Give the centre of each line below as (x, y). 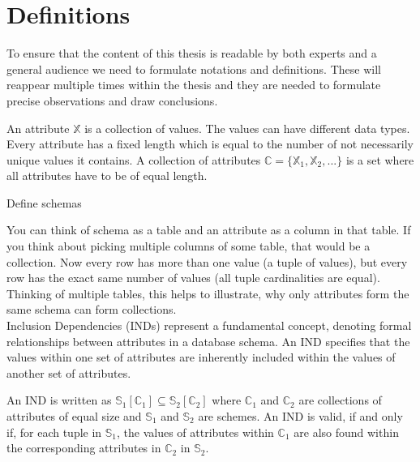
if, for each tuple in (54, 432)
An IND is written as (59, 400)
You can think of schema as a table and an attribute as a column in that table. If (209, 230)
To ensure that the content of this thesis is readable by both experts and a (192, 53)
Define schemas (44, 202)
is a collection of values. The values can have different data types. (247, 128)
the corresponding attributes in (84, 448)
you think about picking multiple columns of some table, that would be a (189, 246)
